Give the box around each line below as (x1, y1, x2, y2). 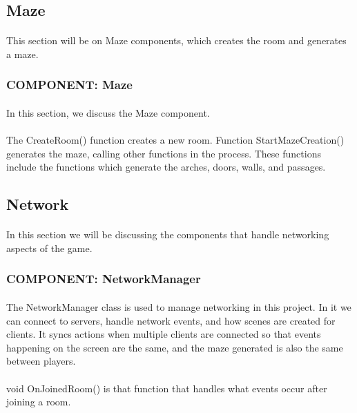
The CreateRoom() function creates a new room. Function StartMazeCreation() (6, 133, 345, 147)
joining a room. (6, 394, 71, 409)
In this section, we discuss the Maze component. (6, 106, 210, 119)
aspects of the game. (6, 240, 93, 255)
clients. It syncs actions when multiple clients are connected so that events (6, 327, 321, 341)
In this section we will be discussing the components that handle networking (6, 227, 329, 242)
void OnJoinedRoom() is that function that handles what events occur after (6, 381, 327, 395)
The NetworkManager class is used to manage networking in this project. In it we (6, 299, 351, 314)
